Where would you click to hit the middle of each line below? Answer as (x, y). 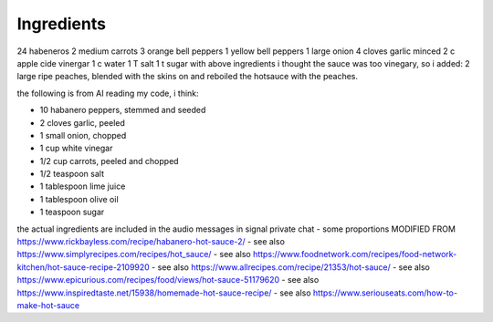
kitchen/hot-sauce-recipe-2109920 (83, 267)
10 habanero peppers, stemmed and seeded (123, 110)
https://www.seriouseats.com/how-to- (385, 293)
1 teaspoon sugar (72, 212)
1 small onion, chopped (83, 135)
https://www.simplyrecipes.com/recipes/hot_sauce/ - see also (134, 254)
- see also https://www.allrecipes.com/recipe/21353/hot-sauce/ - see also (291, 267)
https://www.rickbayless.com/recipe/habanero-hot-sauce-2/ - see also (151, 242)
